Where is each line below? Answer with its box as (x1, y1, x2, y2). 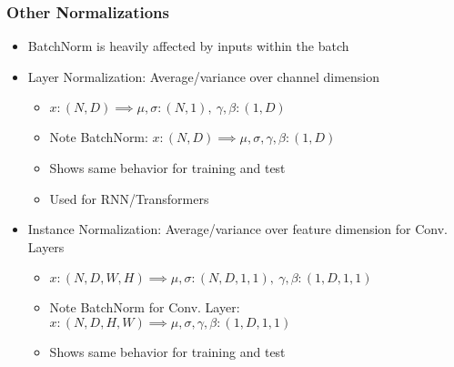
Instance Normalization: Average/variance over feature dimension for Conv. (27, 219, 449, 239)
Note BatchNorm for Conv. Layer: (49, 298, 240, 317)
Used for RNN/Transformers (49, 189, 209, 208)
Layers (27, 237, 65, 256)
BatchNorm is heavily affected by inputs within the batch (27, 36, 349, 56)
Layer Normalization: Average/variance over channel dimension (27, 66, 380, 86)
